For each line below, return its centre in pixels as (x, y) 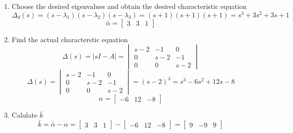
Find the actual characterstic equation (70, 39)
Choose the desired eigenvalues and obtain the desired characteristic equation (129, 6)
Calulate (25, 115)
